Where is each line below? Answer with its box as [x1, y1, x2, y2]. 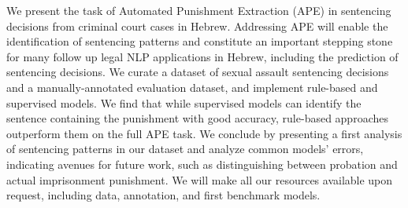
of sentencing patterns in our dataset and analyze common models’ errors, [6, 140, 364, 157]
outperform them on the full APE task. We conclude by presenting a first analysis [6, 125, 402, 141]
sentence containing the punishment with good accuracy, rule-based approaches [6, 110, 388, 126]
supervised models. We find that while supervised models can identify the [6, 94, 362, 111]
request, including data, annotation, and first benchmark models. [6, 187, 321, 203]
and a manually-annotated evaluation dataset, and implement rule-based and [6, 78, 378, 95]
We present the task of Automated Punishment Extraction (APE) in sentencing [6, 2, 391, 18]
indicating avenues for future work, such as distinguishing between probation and [6, 155, 398, 172]
